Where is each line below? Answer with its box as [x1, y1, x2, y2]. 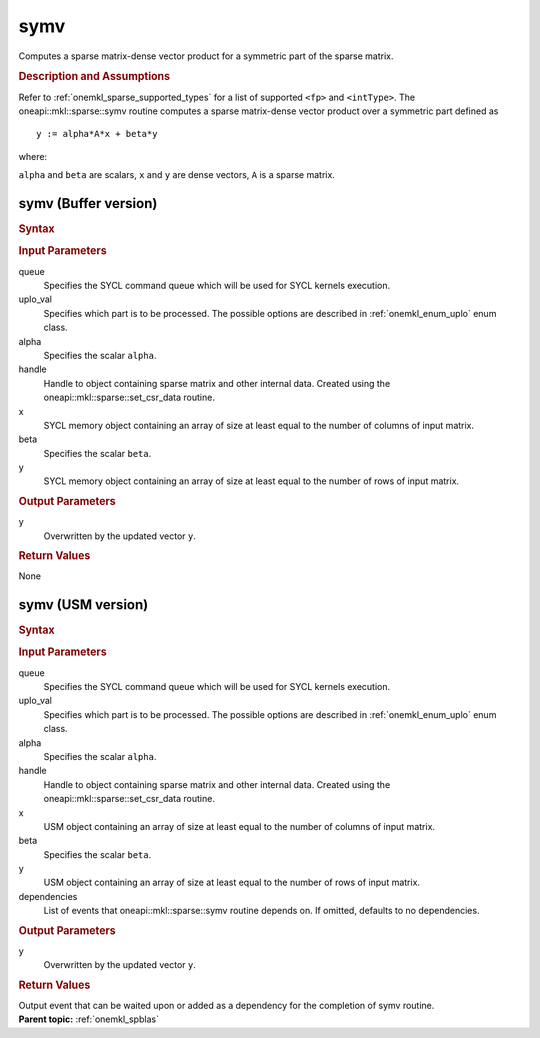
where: [18, 150, 48, 162]
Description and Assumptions [18, 70, 170, 84]
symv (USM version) [18, 596, 149, 613]
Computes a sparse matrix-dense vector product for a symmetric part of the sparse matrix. [18, 50, 394, 62]
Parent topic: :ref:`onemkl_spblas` [18, 1013, 160, 1025]
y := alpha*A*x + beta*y [36, 128, 158, 140]
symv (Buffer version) [18, 195, 158, 212]
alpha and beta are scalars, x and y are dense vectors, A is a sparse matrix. [18, 169, 335, 181]
